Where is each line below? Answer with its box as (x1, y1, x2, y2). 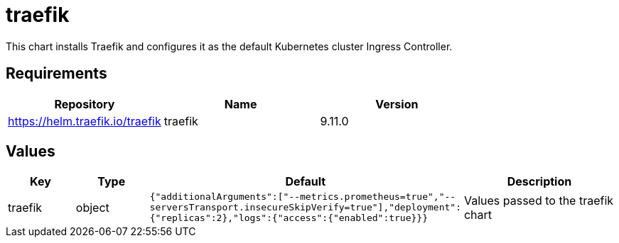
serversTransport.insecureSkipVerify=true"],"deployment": (149, 202, 461, 213)
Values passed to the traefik (463, 193, 614, 208)
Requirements (6, 64, 107, 83)
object (75, 200, 109, 215)
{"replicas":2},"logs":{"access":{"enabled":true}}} (149, 213, 429, 224)
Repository (54, 96, 115, 111)
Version (375, 96, 419, 111)
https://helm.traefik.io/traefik (8, 113, 161, 128)
